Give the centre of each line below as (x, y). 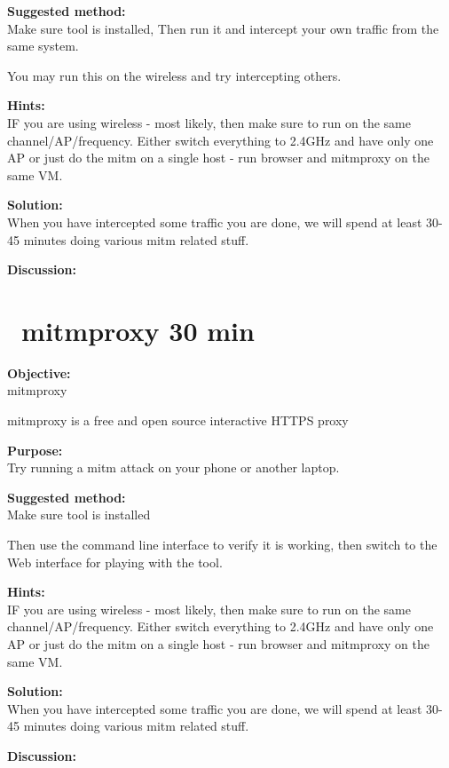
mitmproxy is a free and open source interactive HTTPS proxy (178, 420)
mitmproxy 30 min (138, 330)
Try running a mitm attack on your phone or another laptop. (173, 467)
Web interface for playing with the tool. (115, 562)
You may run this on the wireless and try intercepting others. (174, 75)
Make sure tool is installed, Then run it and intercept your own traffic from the (223, 28)
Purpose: (35, 450)
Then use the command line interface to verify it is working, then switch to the (222, 544)
